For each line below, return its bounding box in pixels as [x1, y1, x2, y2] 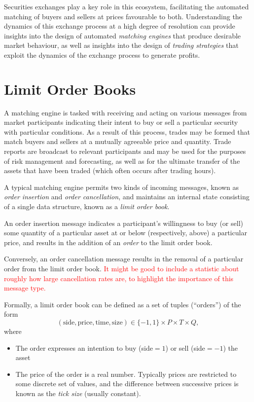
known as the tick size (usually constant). [15, 388, 141, 398]
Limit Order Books [4, 78, 136, 99]
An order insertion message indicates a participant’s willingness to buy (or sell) [4, 218, 243, 228]
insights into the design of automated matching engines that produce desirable [4, 30, 241, 40]
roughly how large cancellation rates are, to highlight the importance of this [4, 273, 234, 283]
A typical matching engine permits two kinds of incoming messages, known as [4, 182, 239, 192]
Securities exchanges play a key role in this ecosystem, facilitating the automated [4, 1, 249, 11]
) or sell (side [165, 342, 205, 353]
